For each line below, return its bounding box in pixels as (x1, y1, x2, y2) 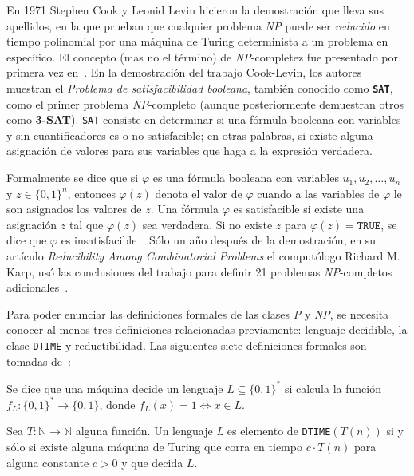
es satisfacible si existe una (233, 200, 365, 217)
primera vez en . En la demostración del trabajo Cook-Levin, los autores (6, 64, 362, 81)
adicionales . (6, 279, 69, 296)
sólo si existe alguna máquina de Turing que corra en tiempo (6, 438, 302, 455)
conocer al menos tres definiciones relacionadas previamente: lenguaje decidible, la (6, 321, 408, 338)
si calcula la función (284, 379, 381, 396)
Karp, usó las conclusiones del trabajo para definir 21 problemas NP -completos (6, 263, 392, 280)
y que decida (121, 454, 183, 470)
